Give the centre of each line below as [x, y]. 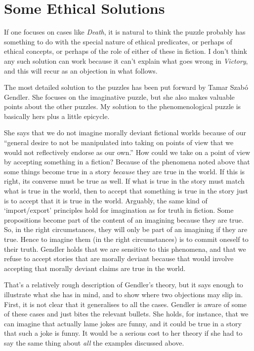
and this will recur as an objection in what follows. [81, 70]
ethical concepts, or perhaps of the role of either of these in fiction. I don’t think [126, 51]
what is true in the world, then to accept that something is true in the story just [126, 191]
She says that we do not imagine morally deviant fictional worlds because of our [125, 133]
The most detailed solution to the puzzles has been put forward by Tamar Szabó [126, 87]
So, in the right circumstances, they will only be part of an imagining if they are [126, 229]
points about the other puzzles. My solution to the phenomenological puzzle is [123, 106]
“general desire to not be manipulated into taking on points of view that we [119, 142]
